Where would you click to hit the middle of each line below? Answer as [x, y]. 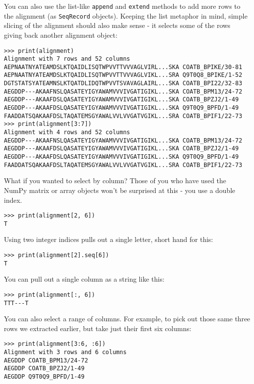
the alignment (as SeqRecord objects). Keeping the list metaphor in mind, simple [126, 15]
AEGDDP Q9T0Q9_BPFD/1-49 [44, 377]
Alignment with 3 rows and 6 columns [65, 352]
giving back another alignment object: [61, 35]
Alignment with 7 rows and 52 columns [67, 59]
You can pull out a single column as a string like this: [84, 279]
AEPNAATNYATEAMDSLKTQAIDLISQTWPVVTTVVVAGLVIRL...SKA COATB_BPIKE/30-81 [123, 67]
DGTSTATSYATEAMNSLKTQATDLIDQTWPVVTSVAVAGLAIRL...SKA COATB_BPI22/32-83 [123, 84]
